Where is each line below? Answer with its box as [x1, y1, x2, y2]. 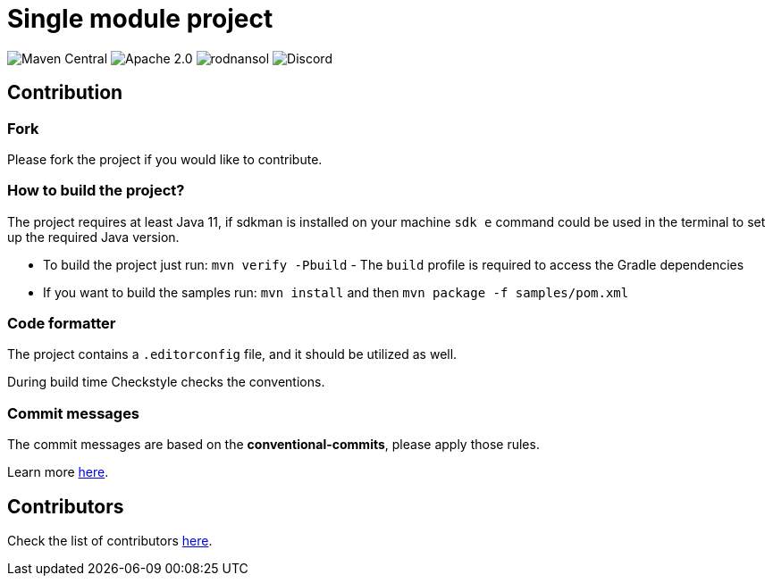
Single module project [7, 4, 273, 34]
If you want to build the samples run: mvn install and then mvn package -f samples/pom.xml [43, 284, 629, 300]
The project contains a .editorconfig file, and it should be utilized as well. [7, 346, 458, 362]
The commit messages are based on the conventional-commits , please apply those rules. [7, 437, 540, 453]
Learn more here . [7, 464, 109, 480]
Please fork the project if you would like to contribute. [7, 151, 323, 167]
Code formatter [7, 314, 116, 333]
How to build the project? [7, 181, 185, 200]
